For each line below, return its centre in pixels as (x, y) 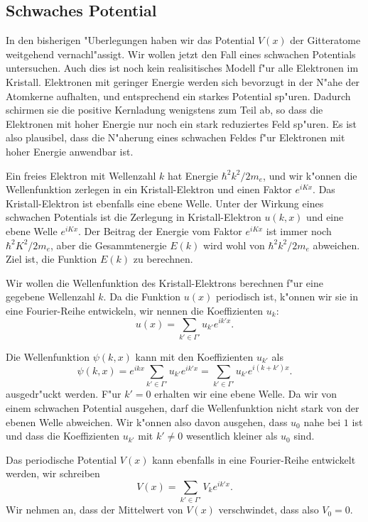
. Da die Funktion (142, 297)
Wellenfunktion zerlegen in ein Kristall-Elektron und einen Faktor (149, 189)
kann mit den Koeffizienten (194, 356)
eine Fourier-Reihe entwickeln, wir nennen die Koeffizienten (135, 310)
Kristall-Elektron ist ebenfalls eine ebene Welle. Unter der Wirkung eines (165, 203)
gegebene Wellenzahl (50, 297)
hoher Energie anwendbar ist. (70, 151)
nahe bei (322, 422)
